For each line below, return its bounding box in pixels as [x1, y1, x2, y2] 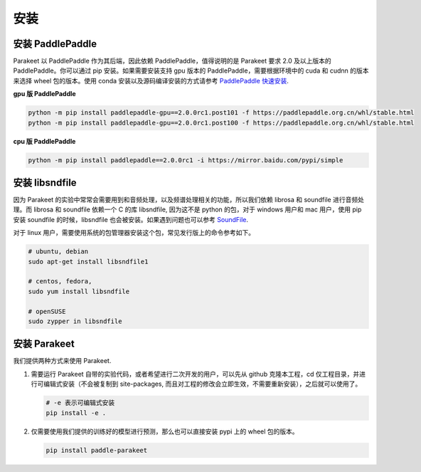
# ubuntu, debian [28, 248, 89, 256]
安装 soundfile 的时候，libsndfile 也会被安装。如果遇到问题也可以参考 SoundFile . [13, 215, 249, 224]
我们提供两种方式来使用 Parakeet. [13, 357, 112, 365]
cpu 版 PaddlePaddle [13, 137, 76, 145]
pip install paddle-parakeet [46, 446, 148, 454]
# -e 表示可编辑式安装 [46, 399, 115, 407]
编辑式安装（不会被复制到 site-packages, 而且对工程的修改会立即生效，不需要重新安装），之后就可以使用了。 [43, 379, 362, 388]
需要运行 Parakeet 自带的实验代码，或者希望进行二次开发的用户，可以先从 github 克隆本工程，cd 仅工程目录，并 [31, 369, 360, 378]
